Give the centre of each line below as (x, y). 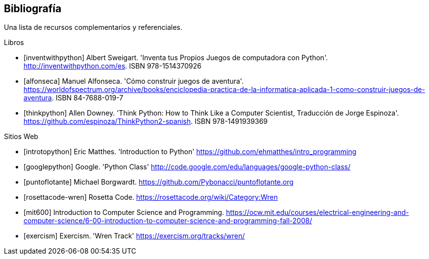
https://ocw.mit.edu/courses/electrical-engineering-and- (317, 212)
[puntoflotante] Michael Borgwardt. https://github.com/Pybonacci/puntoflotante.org (159, 182)
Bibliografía (33, 9)
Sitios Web (21, 137)
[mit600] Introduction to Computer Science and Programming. (124, 212)
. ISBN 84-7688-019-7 (88, 98)
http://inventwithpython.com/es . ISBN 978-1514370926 (113, 66)
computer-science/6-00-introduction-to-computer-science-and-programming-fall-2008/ (168, 221)
